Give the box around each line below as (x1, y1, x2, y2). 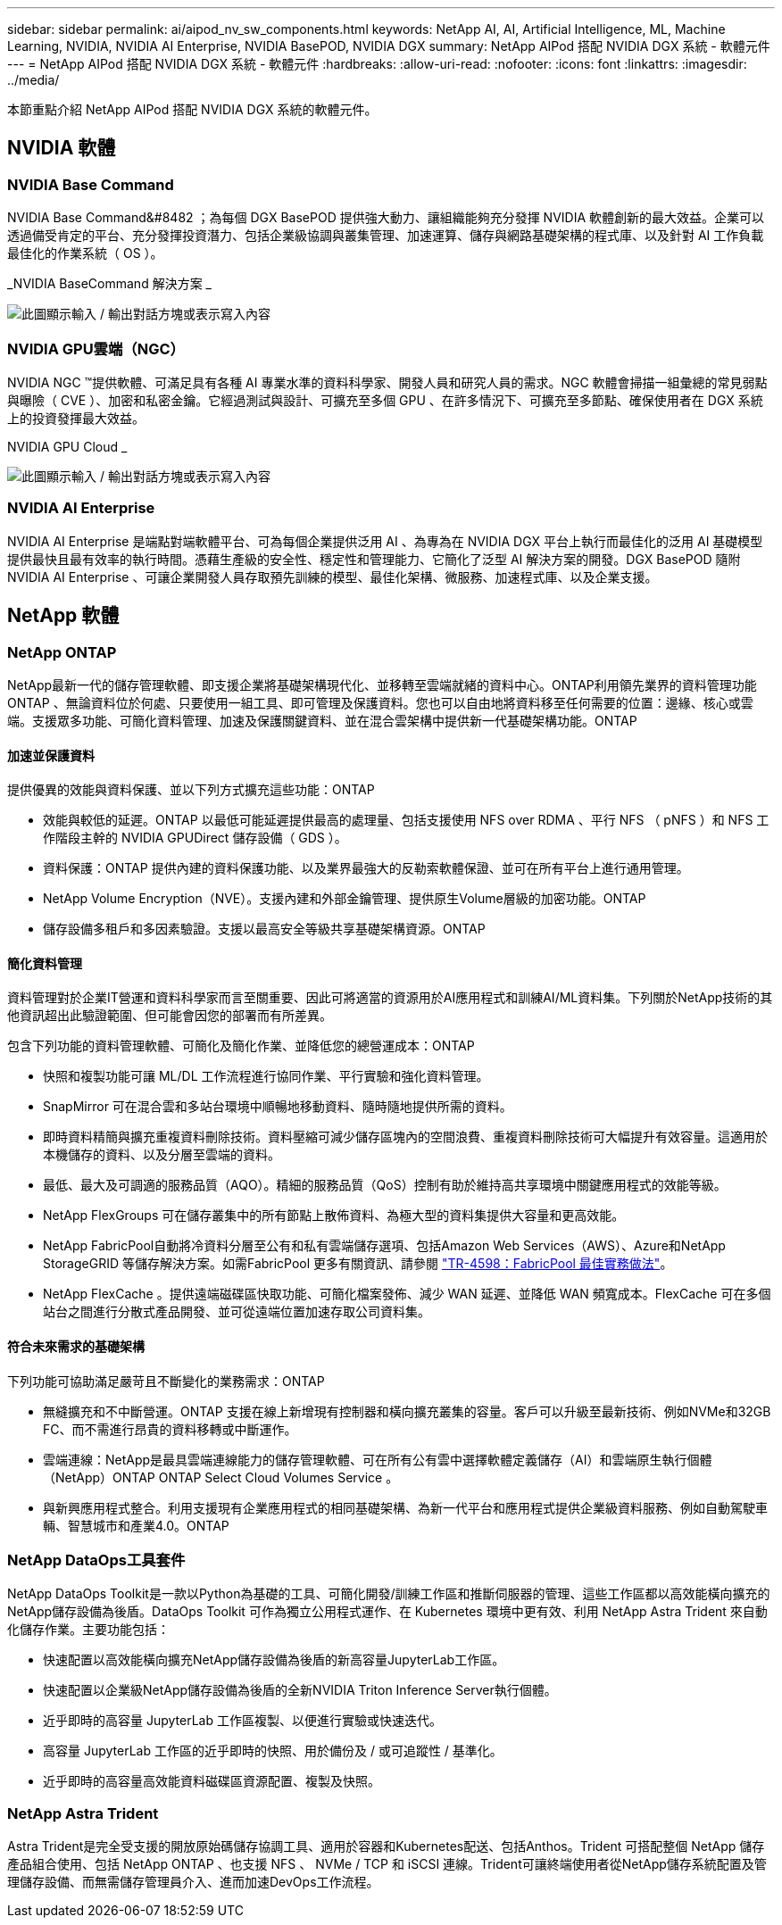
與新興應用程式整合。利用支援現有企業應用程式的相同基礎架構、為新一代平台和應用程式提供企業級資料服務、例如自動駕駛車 (43, 1499, 768, 1515)
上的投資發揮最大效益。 (7, 410, 145, 426)
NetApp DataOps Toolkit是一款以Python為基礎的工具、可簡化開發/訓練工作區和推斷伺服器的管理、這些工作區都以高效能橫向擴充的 (7, 1586, 770, 1602)
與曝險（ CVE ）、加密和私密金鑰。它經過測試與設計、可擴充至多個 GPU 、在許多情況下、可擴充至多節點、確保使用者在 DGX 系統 (7, 392, 763, 408)
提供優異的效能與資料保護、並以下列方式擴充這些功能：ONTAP (7, 782, 375, 798)
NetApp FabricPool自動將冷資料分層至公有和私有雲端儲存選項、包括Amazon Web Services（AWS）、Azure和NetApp (43, 1238, 726, 1254)
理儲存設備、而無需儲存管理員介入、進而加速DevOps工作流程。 (7, 1874, 379, 1890)
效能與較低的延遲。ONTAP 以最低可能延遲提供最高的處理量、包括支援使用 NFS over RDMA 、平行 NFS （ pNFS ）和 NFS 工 (43, 812, 770, 828)
